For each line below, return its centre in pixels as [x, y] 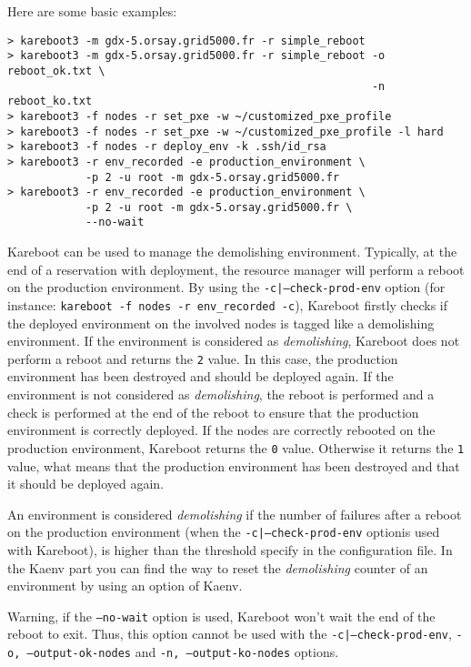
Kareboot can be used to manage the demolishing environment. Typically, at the [232, 252]
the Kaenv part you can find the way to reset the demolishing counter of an [218, 567]
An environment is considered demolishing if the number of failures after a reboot [235, 514]
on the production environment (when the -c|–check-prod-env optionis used [224, 532]
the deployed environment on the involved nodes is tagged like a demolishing [221, 323]
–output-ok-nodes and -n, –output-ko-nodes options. [183, 652]
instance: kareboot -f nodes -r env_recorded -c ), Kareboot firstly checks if [227, 304]
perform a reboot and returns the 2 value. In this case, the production [203, 358]
